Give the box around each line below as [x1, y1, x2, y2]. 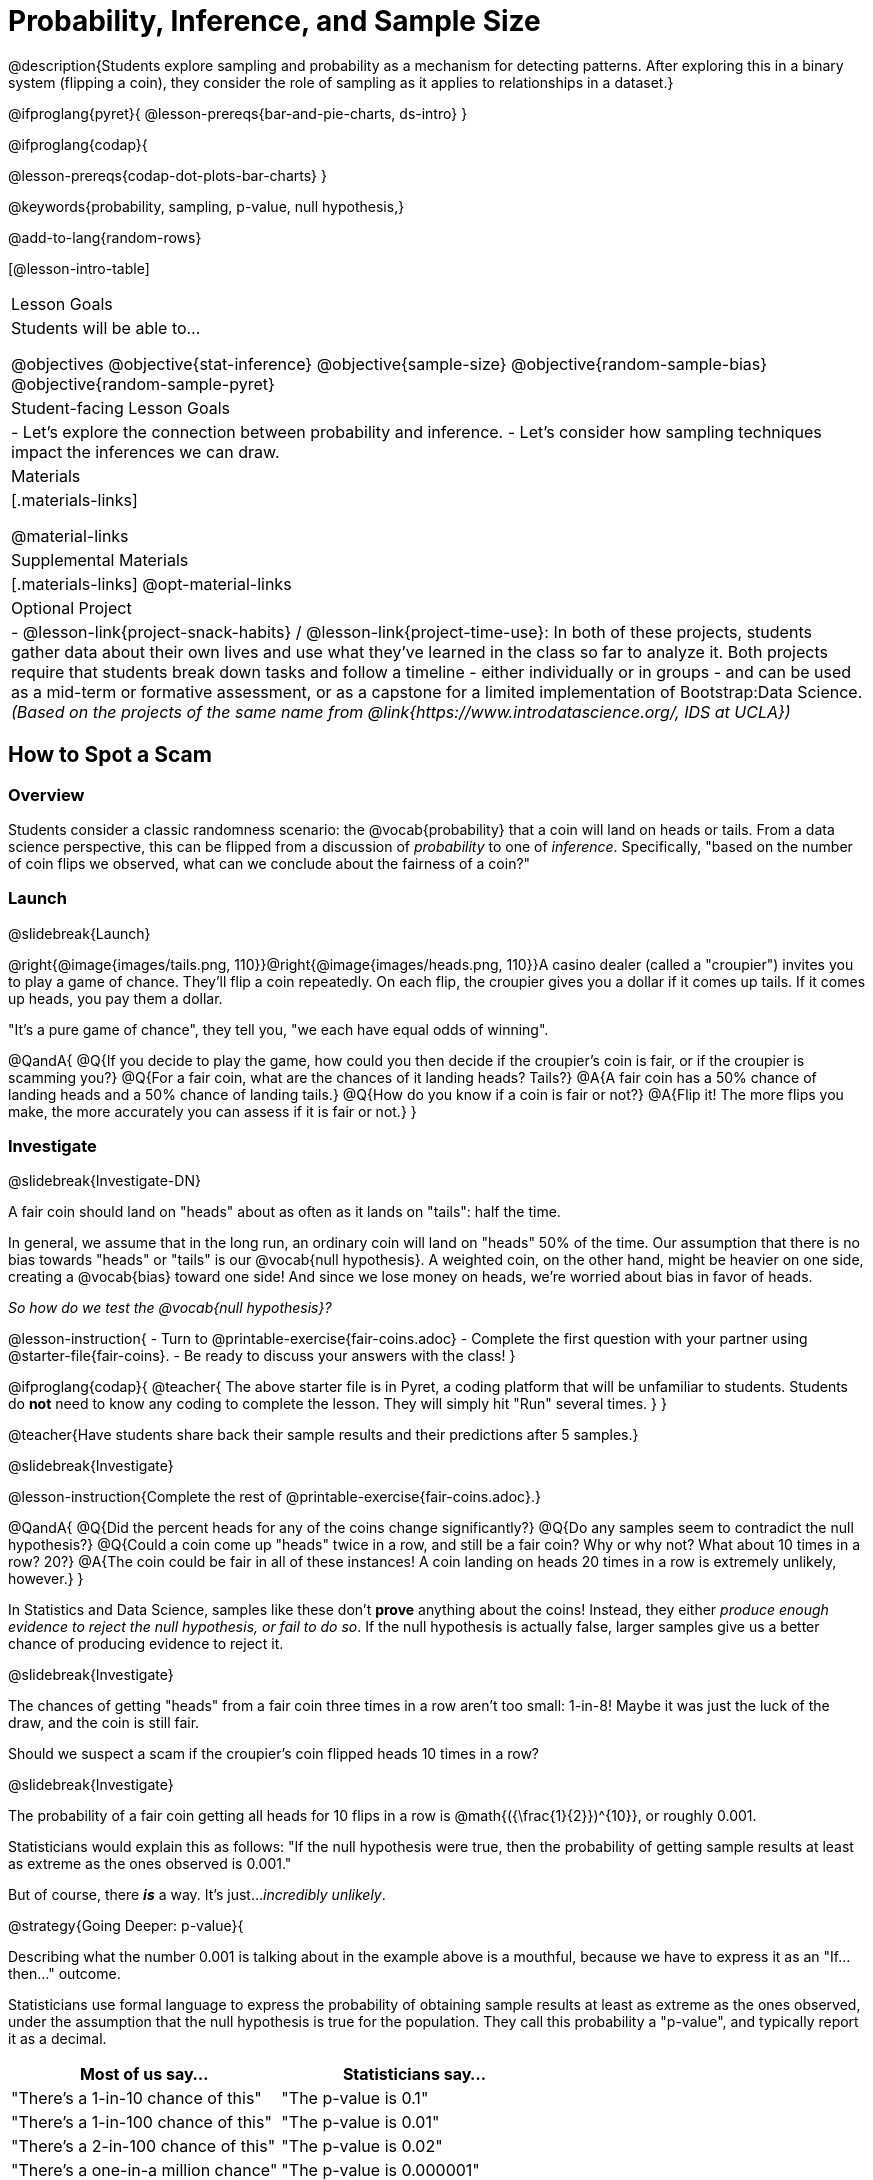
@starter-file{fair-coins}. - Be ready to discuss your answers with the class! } [8, 1347, 516, 1365]
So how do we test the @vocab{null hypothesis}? [8, 1299, 332, 1317]
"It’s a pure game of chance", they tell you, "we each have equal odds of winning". [8, 1020, 549, 1038]
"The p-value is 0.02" [281, 2136, 443, 2157]
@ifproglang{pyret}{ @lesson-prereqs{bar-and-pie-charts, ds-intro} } [8, 104, 468, 122]
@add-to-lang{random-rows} [8, 228, 202, 246]
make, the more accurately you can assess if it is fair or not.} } [8, 1102, 417, 1120]
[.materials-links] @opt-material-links [11, 573, 292, 594]
